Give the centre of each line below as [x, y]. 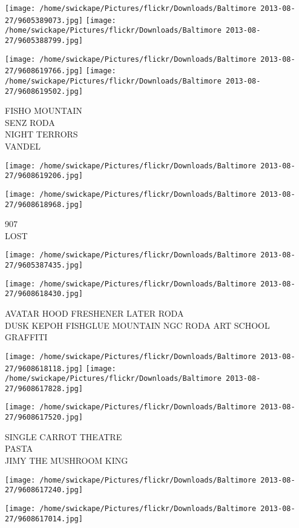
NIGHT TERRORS [41, 134]
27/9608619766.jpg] [44, 71]
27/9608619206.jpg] [44, 176]
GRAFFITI [26, 337]
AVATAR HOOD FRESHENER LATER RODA [94, 313]
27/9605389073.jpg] [44, 20]
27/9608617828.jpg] [44, 388]
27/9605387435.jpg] [44, 266]
